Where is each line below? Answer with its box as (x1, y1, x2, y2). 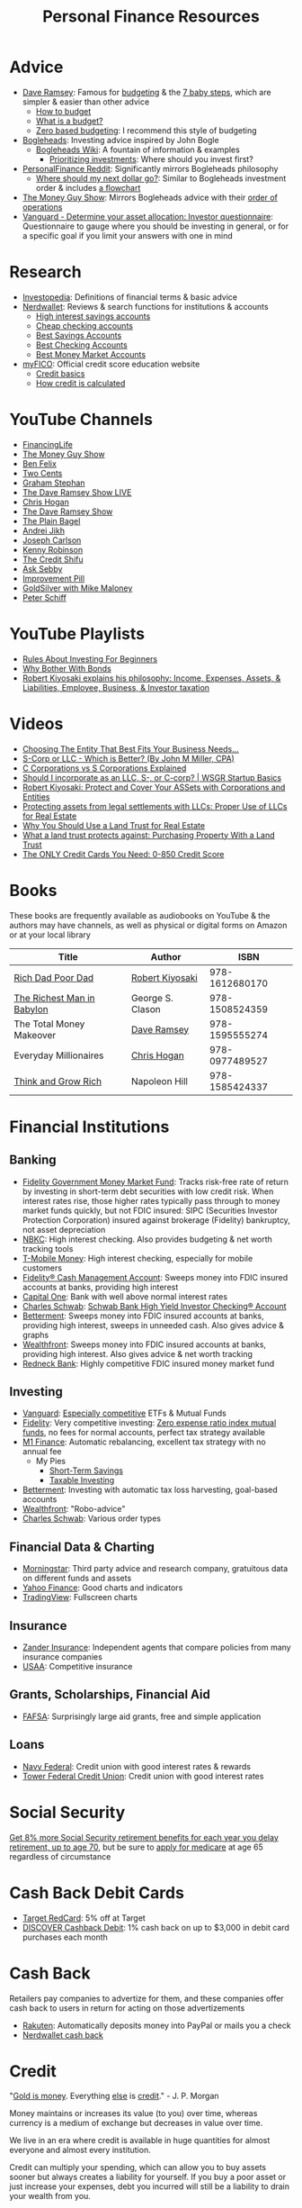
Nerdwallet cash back (22, 2029, 103, 2041)
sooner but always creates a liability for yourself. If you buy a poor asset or (9, 2172, 287, 2183)
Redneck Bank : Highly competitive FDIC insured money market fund (22, 1358, 275, 1369)
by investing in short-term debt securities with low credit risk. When (22, 1186, 274, 1197)
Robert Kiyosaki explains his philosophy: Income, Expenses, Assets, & (22, 673, 281, 683)
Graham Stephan (22, 477, 85, 488)
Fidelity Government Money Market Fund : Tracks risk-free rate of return (22, 1176, 289, 1187)
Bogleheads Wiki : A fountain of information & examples (35, 144, 240, 155)
